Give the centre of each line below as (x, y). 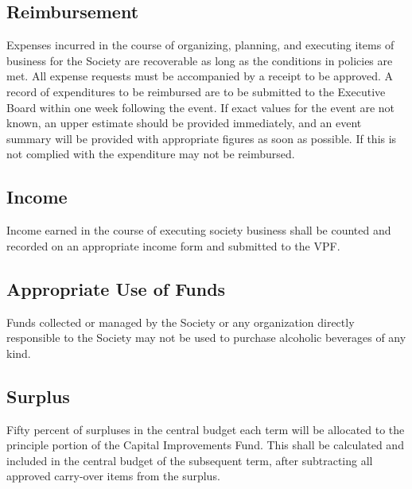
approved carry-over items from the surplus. (113, 476)
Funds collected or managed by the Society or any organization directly (181, 322)
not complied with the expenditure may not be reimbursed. (151, 154)
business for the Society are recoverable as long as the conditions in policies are (200, 60)
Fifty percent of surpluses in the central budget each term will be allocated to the (206, 429)
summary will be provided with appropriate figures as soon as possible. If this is (202, 138)
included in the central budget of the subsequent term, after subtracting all (190, 460)
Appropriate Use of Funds (116, 288)
